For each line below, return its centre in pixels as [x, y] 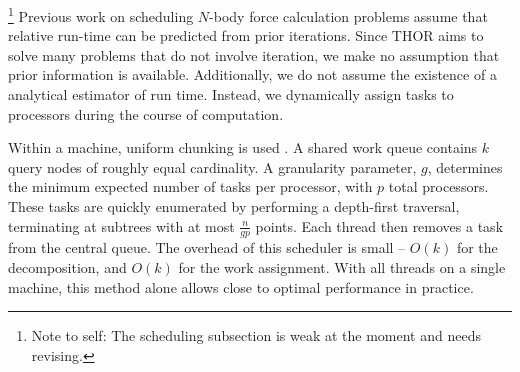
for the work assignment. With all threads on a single [342, 267]
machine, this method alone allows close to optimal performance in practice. [241, 286]
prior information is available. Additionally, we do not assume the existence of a [252, 74]
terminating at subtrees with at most [121, 225]
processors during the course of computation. [146, 113]
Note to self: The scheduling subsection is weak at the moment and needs [256, 335]
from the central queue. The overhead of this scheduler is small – [207, 247]
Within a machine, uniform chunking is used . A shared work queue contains [243, 147]
